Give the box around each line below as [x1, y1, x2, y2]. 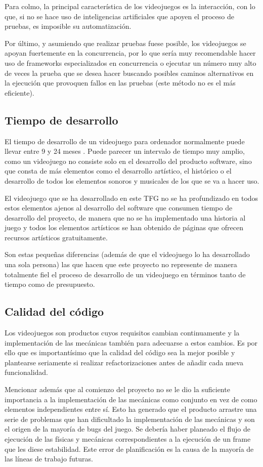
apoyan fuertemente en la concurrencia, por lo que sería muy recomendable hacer [5, 48, 256, 58]
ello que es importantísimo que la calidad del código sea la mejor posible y [5, 347, 235, 358]
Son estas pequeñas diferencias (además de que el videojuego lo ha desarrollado [5, 249, 250, 260]
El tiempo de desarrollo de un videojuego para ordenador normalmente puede [5, 136, 245, 146]
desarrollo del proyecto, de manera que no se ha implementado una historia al [5, 212, 246, 223]
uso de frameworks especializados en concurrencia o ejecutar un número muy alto [5, 57, 256, 68]
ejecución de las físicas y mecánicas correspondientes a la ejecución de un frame [5, 434, 251, 444]
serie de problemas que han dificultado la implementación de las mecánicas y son [5, 413, 255, 424]
